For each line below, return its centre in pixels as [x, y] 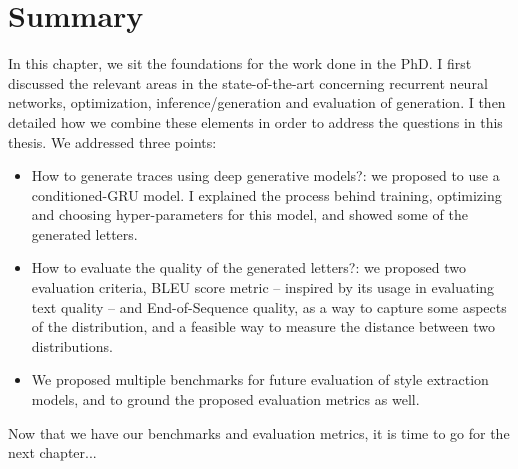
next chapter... [52, 452]
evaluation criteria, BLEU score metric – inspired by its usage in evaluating [263, 287]
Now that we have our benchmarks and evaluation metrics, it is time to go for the [259, 432]
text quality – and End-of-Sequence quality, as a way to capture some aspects [269, 306]
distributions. [72, 345]
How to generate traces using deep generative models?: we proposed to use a [265, 175]
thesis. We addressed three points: [112, 141]
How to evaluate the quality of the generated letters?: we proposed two [249, 267]
